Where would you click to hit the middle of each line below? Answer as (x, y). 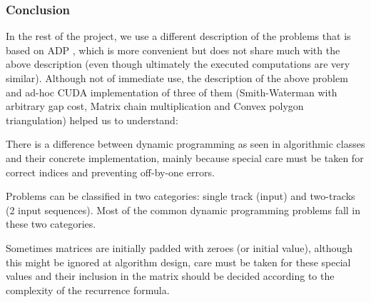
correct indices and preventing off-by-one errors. (110, 172)
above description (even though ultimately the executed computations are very (178, 64)
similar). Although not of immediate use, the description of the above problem (177, 78)
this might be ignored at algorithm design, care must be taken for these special (178, 262)
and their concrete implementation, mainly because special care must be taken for (185, 157)
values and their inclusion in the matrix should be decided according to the (170, 276)
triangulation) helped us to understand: (92, 120)
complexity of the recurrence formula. (88, 290)
